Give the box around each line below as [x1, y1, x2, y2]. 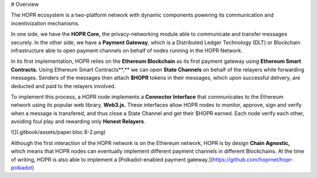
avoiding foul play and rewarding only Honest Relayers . [11, 118, 146, 125]
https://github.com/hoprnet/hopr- [212, 156, 294, 163]
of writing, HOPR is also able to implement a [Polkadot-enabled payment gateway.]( [11, 156, 213, 163]
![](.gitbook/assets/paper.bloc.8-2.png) [11, 129, 106, 136]
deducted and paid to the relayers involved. [11, 82, 116, 89]
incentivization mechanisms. [11, 19, 80, 26]
